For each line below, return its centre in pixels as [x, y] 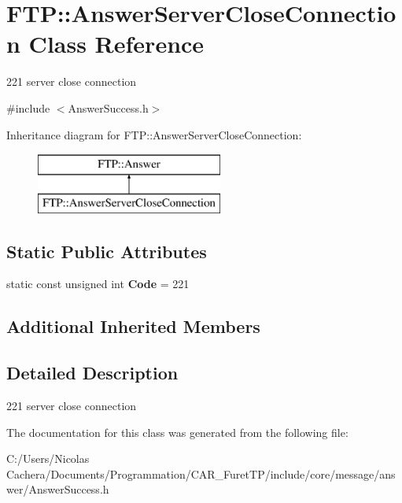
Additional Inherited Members [133, 326]
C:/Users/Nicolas [48, 459]
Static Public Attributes [107, 251]
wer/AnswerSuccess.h [58, 489]
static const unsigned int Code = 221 [98, 284]
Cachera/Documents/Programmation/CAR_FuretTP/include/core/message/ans [201, 473]
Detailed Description [92, 373]
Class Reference [116, 44]
